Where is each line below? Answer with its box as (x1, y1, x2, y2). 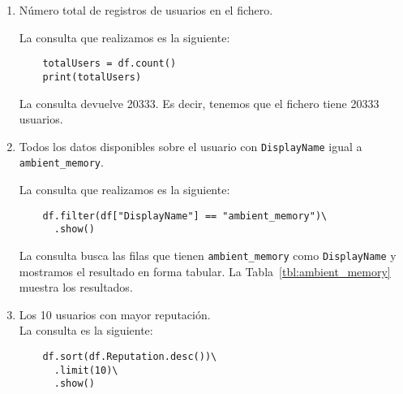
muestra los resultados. (19, 279, 133, 296)
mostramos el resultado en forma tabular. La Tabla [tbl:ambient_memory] (19, 262, 391, 279)
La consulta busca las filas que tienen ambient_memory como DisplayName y (19, 246, 397, 263)
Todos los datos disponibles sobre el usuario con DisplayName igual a (19, 137, 362, 154)
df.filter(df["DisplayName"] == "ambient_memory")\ (42, 210, 328, 222)
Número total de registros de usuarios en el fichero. (19, 2, 273, 18)
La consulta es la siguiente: (19, 322, 153, 339)
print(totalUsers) (42, 71, 142, 83)
